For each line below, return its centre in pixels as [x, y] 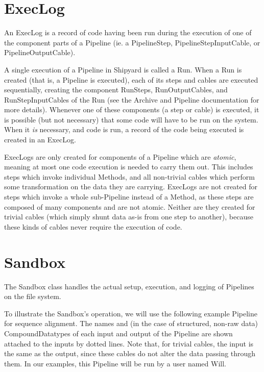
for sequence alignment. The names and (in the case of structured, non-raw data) [131, 323]
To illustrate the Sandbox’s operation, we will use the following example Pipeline [131, 313]
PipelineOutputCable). [40, 52]
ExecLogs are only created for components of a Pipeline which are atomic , [120, 156]
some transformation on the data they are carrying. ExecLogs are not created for [131, 187]
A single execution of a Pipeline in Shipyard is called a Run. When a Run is [123, 69]
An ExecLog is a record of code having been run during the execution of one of [128, 32]
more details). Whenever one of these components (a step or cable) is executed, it [132, 109]
